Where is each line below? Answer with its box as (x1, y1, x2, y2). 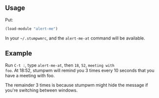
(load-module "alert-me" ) (5, 26, 58, 31)
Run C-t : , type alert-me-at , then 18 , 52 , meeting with (5, 62, 115, 68)
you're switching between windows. (5, 87, 78, 93)
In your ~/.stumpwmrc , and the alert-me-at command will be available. (5, 35, 145, 41)
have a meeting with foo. (5, 73, 55, 78)
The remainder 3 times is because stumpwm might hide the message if (5, 82, 148, 88)
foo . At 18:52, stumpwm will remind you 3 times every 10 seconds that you (5, 67, 155, 73)
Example (5, 49, 32, 58)
